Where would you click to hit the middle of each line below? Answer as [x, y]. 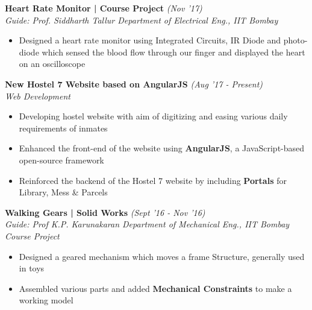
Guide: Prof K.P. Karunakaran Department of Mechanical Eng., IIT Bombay [147, 224]
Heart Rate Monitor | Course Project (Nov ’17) [104, 8]
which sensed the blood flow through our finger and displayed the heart [173, 52]
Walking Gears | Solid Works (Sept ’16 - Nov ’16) [105, 212]
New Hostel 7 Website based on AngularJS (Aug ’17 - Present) [134, 84]
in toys [32, 268]
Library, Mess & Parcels [63, 192]
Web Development [38, 96]
